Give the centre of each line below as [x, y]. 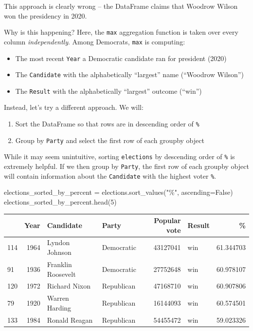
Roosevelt [61, 274]
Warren [58, 298]
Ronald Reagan [70, 320]
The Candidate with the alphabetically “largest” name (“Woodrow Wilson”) [129, 74]
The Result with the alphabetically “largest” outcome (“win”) [108, 91]
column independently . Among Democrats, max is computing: [95, 41]
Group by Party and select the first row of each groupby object [110, 140]
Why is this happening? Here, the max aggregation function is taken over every [121, 32]
